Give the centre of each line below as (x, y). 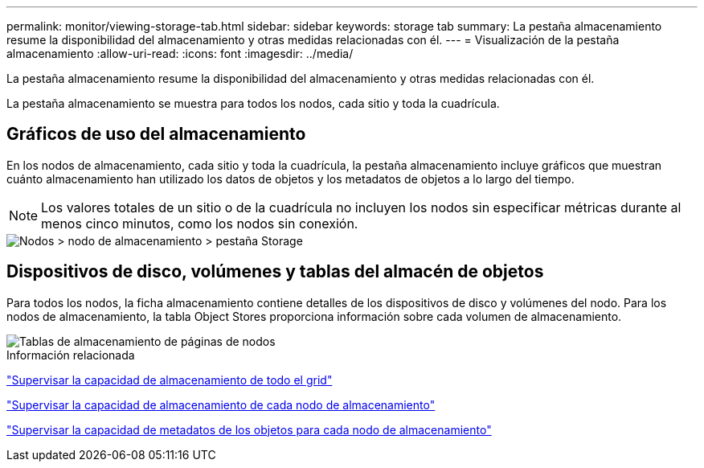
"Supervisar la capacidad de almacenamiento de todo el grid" (170, 380)
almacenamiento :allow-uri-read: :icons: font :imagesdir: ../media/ (180, 53)
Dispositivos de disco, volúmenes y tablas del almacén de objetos (275, 272)
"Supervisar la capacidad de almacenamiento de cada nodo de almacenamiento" (221, 404)
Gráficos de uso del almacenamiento (156, 134)
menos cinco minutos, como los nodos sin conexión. (200, 223)
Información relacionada (71, 355)
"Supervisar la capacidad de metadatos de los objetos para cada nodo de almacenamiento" (249, 429)
